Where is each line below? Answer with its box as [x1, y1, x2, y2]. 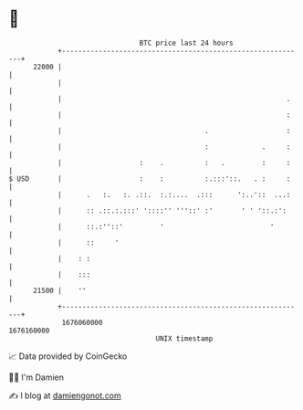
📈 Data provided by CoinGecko [8, 351, 128, 362]
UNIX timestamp [155, 333, 214, 343]
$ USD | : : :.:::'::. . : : [8, 173, 291, 184]
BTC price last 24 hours [139, 38, 234, 47]
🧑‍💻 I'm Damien [8, 372, 65, 383]
